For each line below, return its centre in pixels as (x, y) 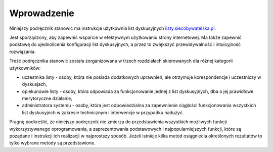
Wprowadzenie (42, 13)
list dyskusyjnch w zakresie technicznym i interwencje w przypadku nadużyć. (103, 112)
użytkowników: (25, 68)
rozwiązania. (22, 52)
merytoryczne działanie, (47, 98)
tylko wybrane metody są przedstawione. (52, 143)
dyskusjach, (35, 84)
